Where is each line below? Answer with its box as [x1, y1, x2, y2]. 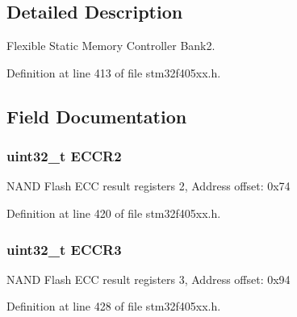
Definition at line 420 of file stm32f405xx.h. [6, 204, 221, 221]
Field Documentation [6, 103, 187, 128]
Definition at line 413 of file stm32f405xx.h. [6, 64, 221, 81]
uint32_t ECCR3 [6, 239, 122, 259]
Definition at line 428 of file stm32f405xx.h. [6, 298, 221, 315]
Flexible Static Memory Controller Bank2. [6, 37, 215, 54]
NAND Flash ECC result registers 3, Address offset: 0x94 [6, 270, 291, 287]
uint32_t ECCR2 [6, 146, 122, 166]
